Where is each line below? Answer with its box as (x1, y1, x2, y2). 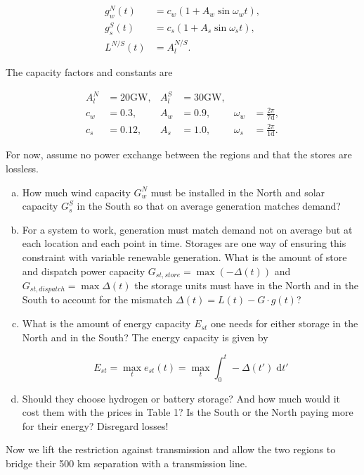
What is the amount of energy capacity (22, 316, 191, 331)
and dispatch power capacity (22, 263, 145, 278)
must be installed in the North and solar (150, 184, 325, 199)
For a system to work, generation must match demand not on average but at (22, 222, 353, 236)
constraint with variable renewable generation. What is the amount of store (22, 249, 347, 264)
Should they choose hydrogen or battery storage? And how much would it (22, 391, 341, 405)
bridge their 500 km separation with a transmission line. (6, 455, 247, 470)
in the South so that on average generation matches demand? (77, 198, 341, 213)
